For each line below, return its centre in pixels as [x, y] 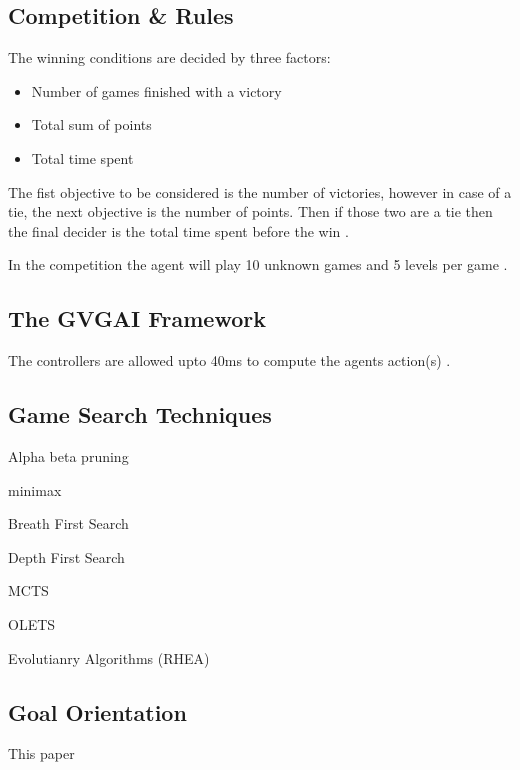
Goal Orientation [97, 711]
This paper [41, 753]
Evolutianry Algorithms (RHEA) [109, 657]
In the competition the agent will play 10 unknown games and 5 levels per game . [258, 264]
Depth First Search [66, 556]
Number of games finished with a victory [156, 90]
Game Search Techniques [140, 414]
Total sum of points [91, 124]
